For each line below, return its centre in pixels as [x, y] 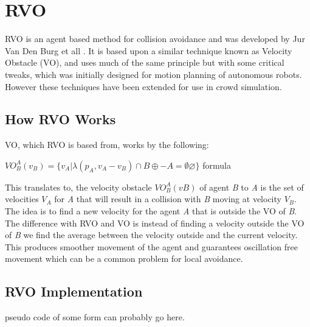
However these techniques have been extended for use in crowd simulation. [143, 86]
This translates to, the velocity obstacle [78, 187]
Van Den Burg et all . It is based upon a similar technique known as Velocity [149, 50]
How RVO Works [60, 119]
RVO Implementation [74, 291]
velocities [22, 199]
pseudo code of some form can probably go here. [95, 317]
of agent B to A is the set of [252, 187]
